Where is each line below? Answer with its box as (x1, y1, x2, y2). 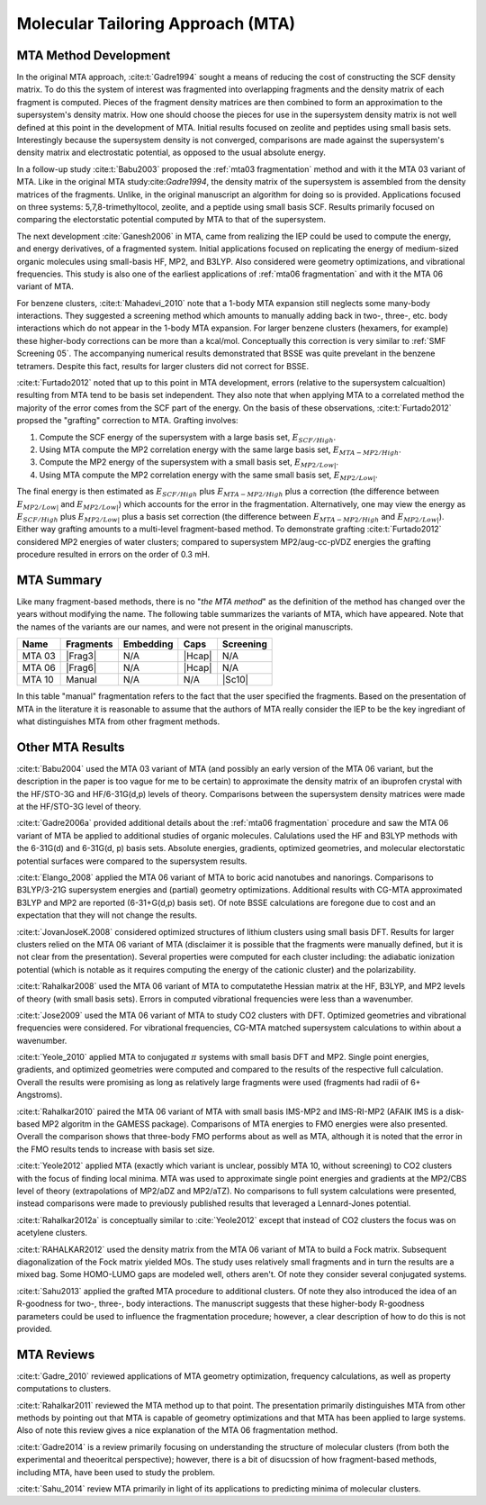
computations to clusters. (16, 1383, 112, 1394)
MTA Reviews (16, 1346, 95, 1362)
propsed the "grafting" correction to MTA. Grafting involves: (16, 415, 238, 426)
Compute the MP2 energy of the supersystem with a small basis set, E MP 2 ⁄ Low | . (39, 457, 339, 470)
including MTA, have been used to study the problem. (16, 1466, 216, 1477)
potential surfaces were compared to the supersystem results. (16, 856, 247, 866)
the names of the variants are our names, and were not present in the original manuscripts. (16, 621, 354, 632)
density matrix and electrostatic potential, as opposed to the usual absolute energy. (16, 147, 326, 158)
